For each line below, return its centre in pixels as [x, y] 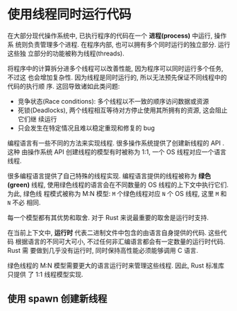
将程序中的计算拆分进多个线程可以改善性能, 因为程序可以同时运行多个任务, [116, 68]
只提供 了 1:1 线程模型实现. [45, 274]
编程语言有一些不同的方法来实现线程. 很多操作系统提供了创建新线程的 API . [116, 143]
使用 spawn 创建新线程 [57, 299]
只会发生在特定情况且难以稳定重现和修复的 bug [86, 128]
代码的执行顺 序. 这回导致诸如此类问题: [64, 86]
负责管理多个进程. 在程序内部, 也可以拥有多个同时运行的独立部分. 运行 [129, 44]
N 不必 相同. [24, 202]
